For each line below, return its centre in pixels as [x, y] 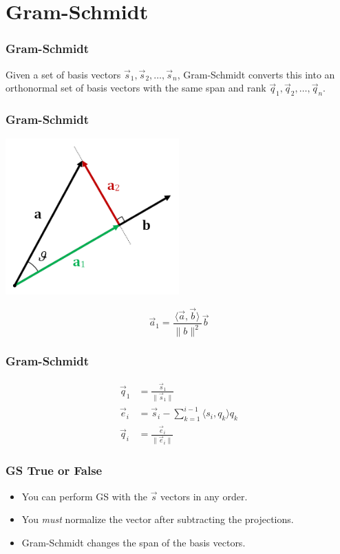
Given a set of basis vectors [63, 74]
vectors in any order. [204, 496]
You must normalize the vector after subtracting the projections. [158, 519]
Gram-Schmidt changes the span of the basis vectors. [134, 542]
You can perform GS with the [84, 496]
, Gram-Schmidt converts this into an [256, 74]
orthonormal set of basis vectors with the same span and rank [136, 88]
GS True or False [54, 470]
